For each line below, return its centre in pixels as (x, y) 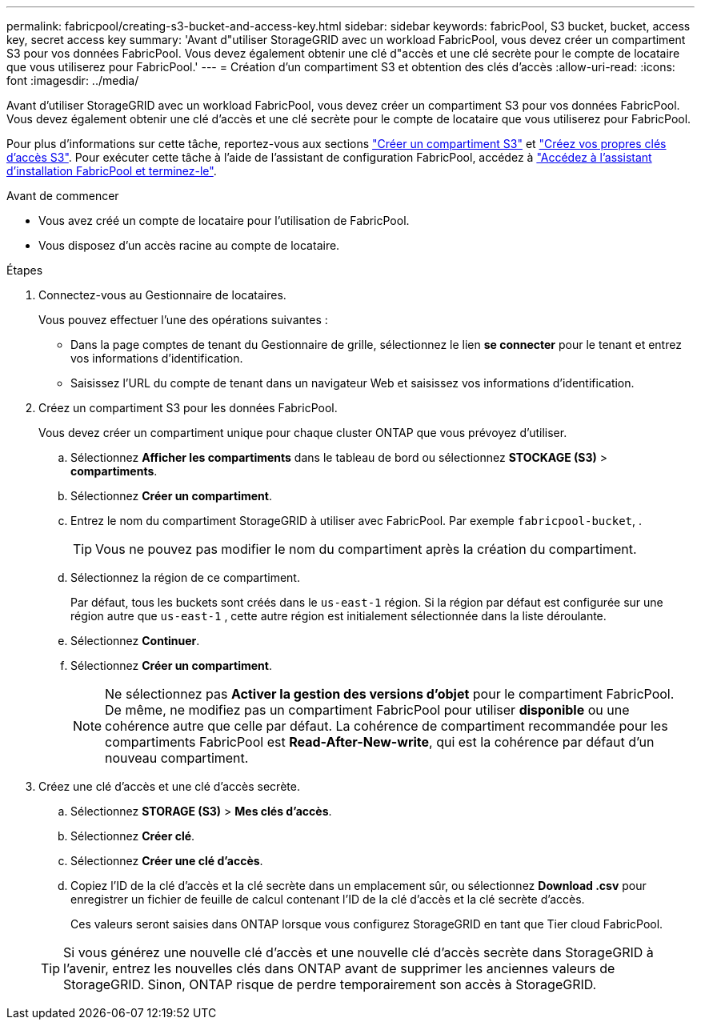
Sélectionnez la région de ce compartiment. (185, 577)
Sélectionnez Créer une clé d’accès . (167, 861)
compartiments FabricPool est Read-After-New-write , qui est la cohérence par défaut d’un (380, 742)
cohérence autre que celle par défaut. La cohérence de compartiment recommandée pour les (387, 726)
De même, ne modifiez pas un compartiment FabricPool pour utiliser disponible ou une (367, 710)
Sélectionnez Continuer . (135, 641)
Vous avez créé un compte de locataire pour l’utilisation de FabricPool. (224, 220)
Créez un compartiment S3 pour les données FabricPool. (188, 408)
